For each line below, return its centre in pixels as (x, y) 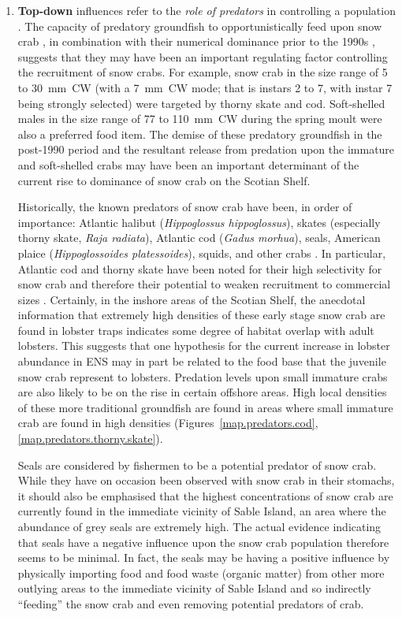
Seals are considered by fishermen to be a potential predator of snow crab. (197, 465)
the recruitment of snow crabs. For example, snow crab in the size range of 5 (203, 72)
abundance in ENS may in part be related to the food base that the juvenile (202, 361)
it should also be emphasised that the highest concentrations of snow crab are (205, 495)
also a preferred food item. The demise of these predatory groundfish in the (200, 134)
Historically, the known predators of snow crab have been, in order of (185, 207)
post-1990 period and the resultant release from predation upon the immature (206, 149)
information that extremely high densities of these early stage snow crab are (201, 315)
